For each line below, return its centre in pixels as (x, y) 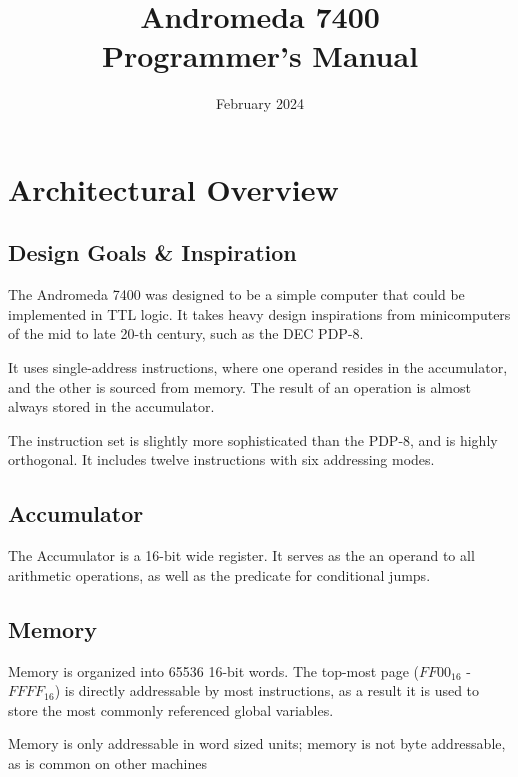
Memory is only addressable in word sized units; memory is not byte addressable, (257, 743)
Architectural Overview (173, 188)
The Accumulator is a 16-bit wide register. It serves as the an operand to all (241, 555)
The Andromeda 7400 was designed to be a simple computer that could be (236, 294)
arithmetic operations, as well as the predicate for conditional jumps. (219, 574)
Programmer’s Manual (260, 55)
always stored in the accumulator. (111, 406)
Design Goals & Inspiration (152, 252)
